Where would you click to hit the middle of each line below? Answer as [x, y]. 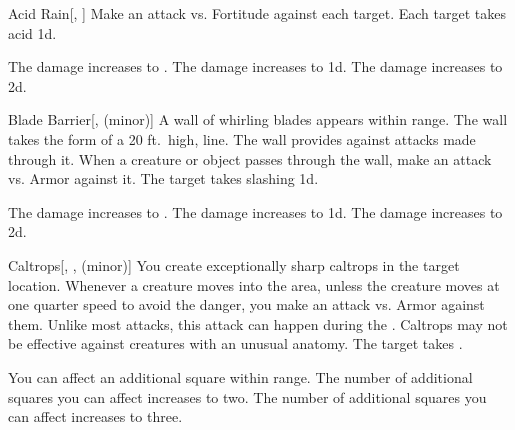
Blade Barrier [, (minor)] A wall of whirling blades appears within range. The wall [258, 119]
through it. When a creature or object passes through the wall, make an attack [250, 158]
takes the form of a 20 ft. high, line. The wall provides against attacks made [242, 138]
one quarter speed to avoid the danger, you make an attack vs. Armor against [246, 304]
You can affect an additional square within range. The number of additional [240, 376]
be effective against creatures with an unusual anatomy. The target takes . [235, 343]
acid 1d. [32, 32]
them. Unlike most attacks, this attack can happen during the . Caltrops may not [258, 323]
